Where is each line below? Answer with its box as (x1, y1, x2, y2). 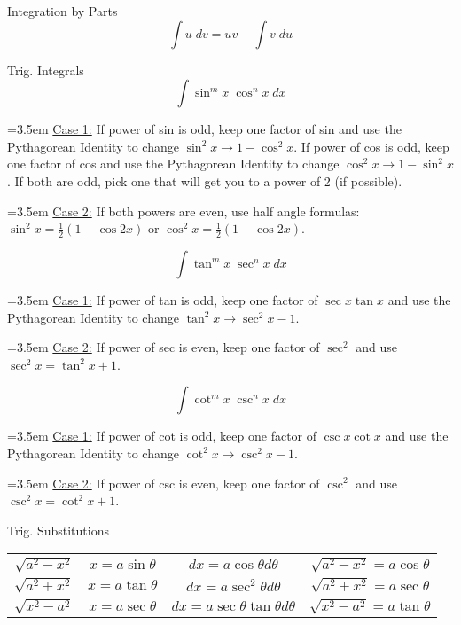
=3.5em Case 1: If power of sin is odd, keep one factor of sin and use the (7, 120, 402, 138)
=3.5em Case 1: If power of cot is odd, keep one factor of (7, 426, 317, 445)
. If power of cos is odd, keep (293, 137, 449, 155)
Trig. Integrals (7, 60, 84, 79)
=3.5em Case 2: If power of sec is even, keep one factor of (7, 338, 320, 356)
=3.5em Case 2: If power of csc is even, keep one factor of (7, 473, 320, 492)
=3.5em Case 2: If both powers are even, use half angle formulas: (7, 201, 360, 220)
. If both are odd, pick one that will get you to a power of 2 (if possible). (7, 171, 402, 190)
